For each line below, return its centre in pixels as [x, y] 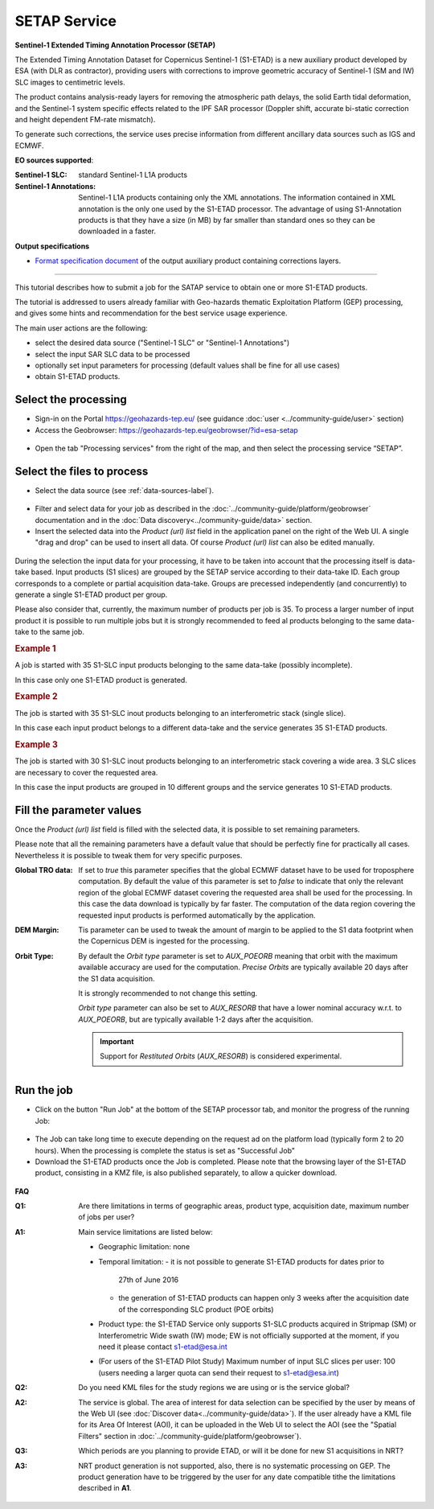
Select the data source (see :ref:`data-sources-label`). [125, 490]
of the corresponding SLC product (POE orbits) [196, 1309]
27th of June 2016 [149, 1280]
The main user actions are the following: [81, 328]
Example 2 [36, 697]
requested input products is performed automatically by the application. [197, 915]
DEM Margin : [37, 930]
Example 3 [36, 744]
